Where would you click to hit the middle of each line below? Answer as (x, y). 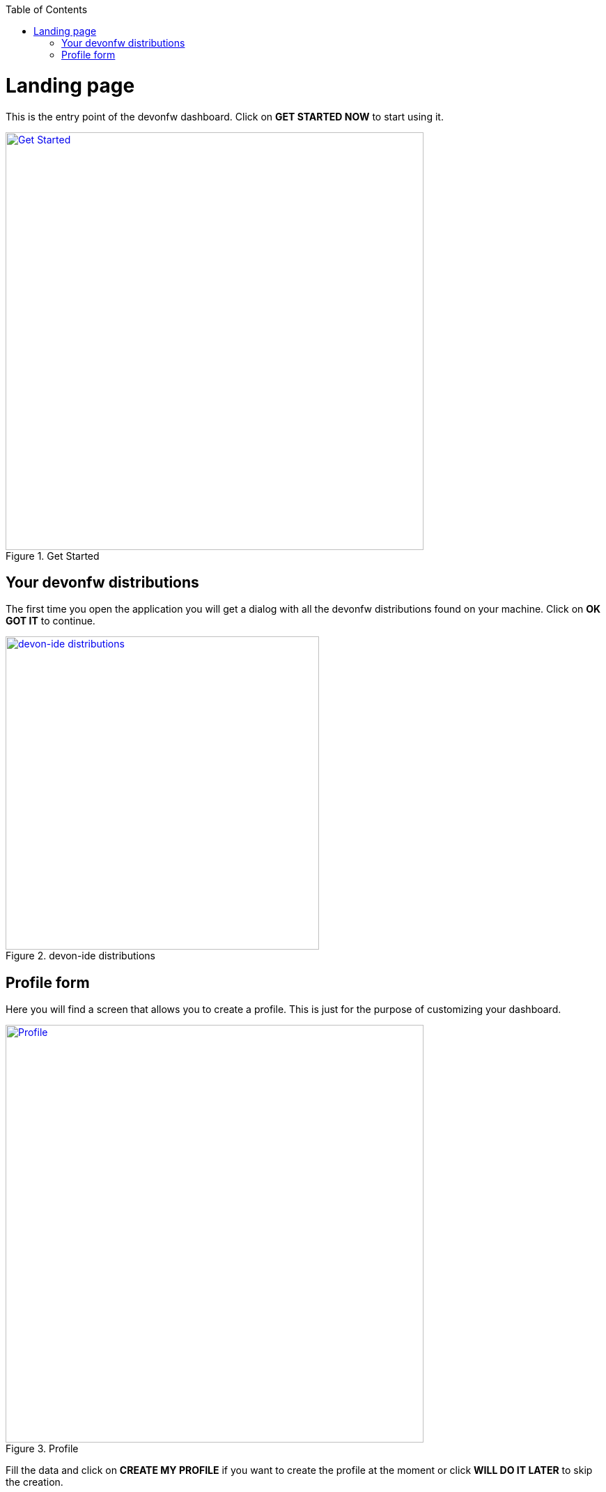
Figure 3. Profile (42, 1449)
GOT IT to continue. (50, 621)
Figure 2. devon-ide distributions (80, 956)
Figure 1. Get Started (53, 556)
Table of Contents (47, 9)
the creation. (34, 1482)
